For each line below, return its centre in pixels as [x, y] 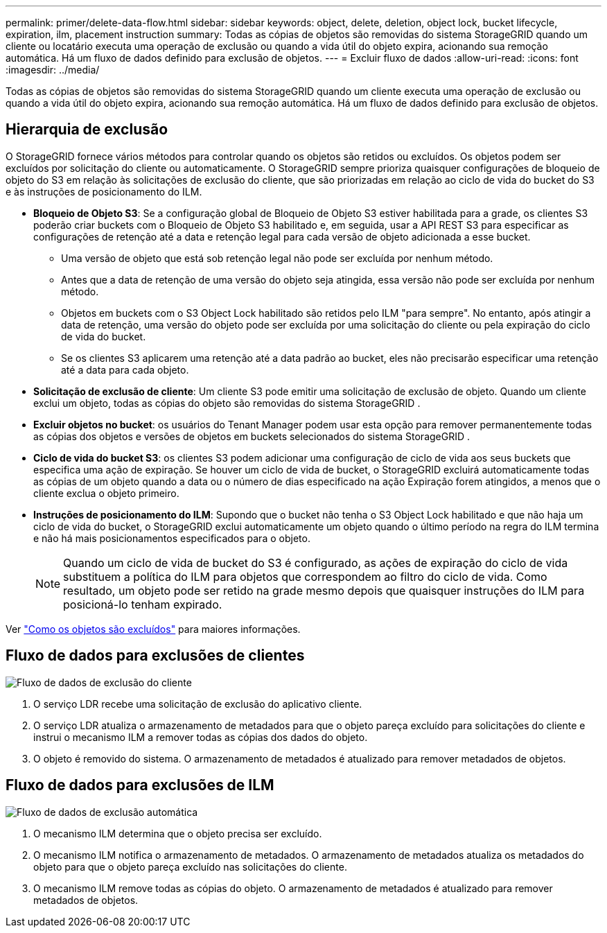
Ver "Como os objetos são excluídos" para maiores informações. [153, 629]
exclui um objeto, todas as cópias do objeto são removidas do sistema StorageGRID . [227, 403]
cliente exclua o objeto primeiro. [106, 493]
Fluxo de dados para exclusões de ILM [140, 785]
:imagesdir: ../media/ [53, 70]
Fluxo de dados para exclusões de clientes [155, 656]
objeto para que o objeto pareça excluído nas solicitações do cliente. [190, 866]
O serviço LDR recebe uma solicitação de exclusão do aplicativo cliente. [198, 704]
